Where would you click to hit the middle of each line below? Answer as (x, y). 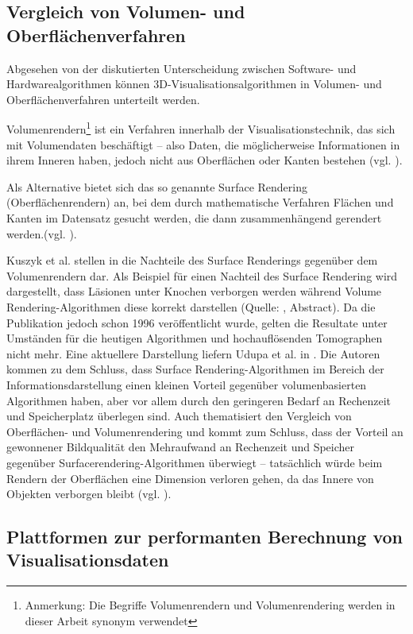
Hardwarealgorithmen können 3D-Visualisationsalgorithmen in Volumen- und (194, 84)
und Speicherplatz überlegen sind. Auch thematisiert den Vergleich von (179, 416)
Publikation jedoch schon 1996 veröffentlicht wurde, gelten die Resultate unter (197, 322)
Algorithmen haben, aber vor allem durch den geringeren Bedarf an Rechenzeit (199, 400)
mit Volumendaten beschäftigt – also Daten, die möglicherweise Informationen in (203, 144)
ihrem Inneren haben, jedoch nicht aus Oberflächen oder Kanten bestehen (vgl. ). (205, 160)
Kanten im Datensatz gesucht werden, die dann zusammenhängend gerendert (194, 218)
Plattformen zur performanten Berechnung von (205, 537)
